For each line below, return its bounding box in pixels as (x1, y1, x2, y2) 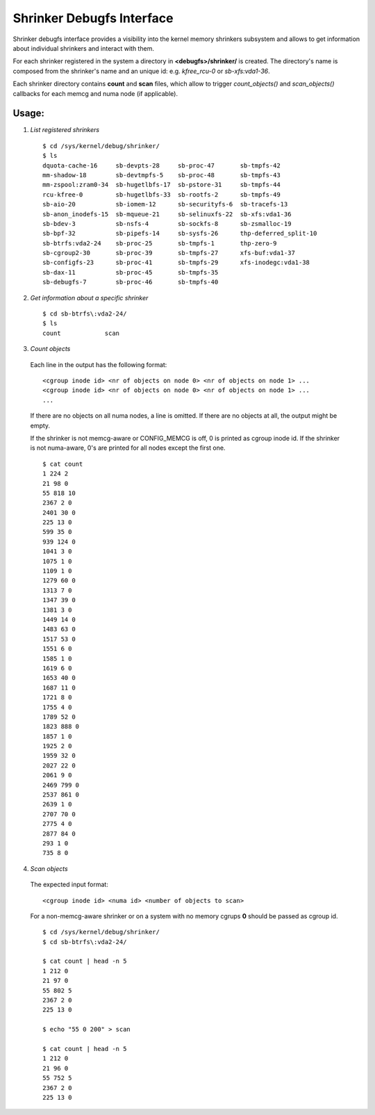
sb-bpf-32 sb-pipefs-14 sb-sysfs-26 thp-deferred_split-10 (42, 229, 317, 238)
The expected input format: (30, 880, 109, 889)
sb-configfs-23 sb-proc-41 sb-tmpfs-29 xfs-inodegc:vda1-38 (42, 259, 310, 267)
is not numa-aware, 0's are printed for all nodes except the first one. (30, 443, 226, 452)
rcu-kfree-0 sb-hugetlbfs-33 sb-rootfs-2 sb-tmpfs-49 (42, 190, 281, 198)
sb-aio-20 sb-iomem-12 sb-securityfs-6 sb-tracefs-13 (42, 200, 288, 209)
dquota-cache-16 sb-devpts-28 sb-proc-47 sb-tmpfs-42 (42, 161, 281, 170)
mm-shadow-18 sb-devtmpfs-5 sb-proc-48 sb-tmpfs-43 (42, 171, 281, 179)
